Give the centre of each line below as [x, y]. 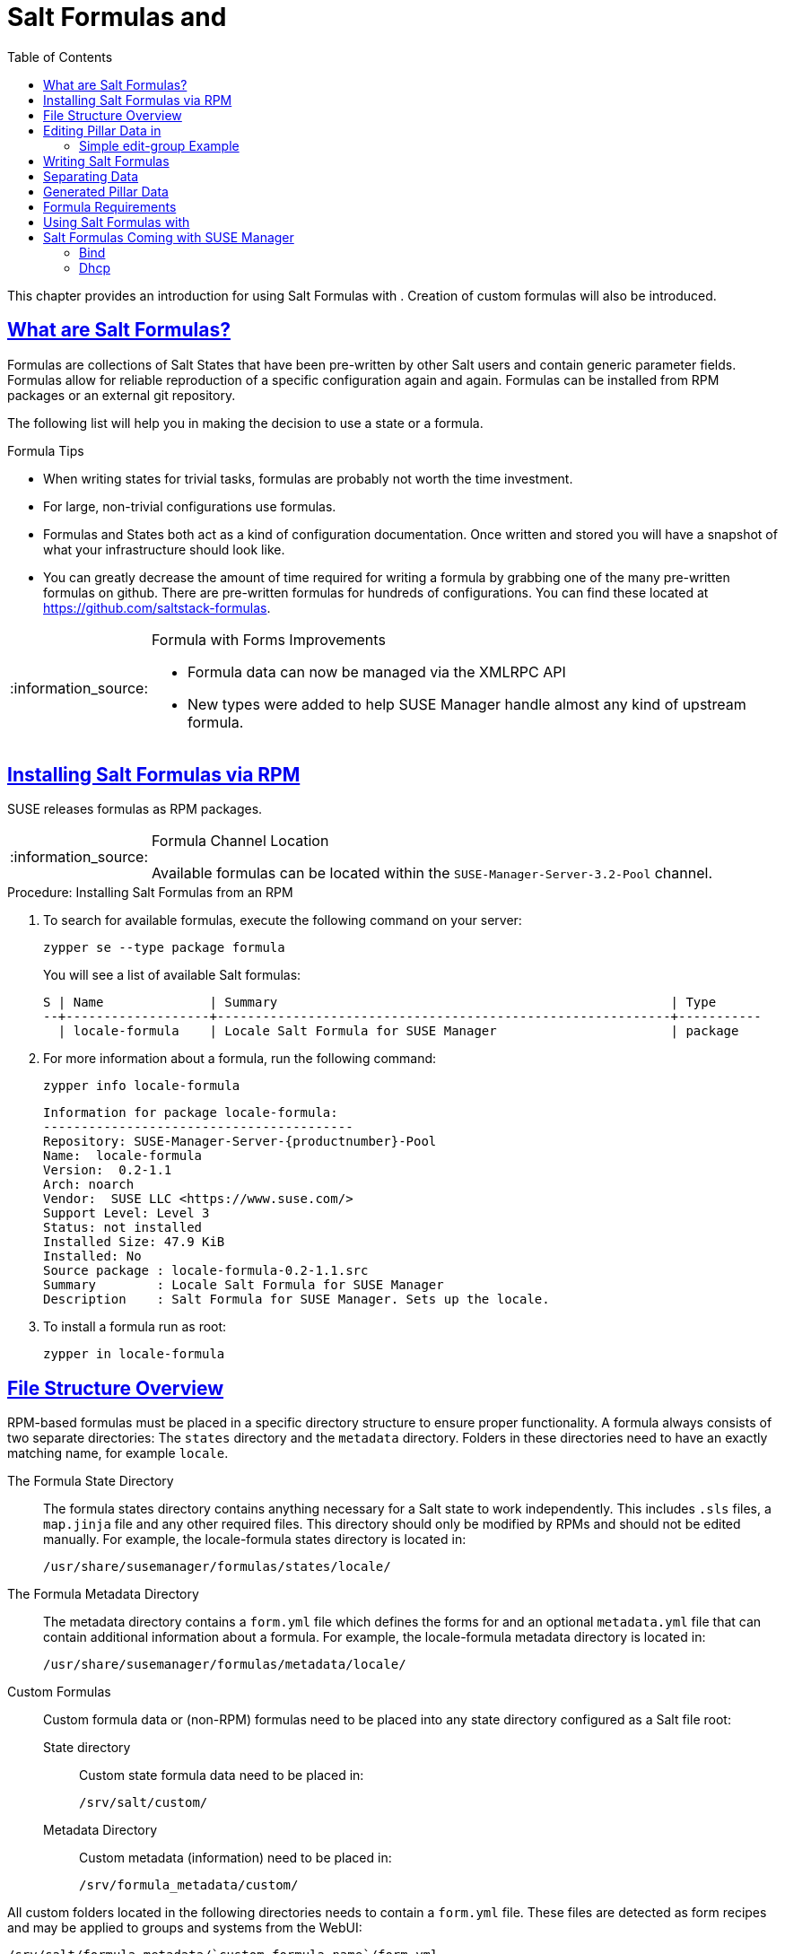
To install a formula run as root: [135, 1327]
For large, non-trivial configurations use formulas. [190, 506]
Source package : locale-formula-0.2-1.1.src [206, 1271]
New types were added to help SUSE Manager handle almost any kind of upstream [467, 704]
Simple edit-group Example [159, 145]
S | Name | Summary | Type [380, 1003]
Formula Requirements [110, 206]
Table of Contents [60, 57]
